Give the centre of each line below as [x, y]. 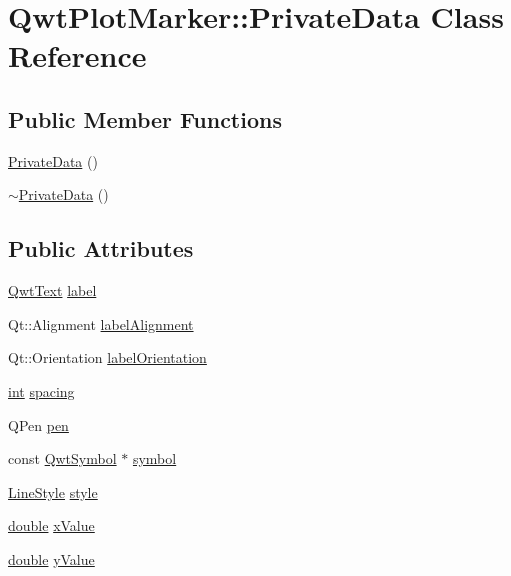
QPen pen [38, 424]
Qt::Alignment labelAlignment [101, 323]
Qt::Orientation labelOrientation [107, 357]
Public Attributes [101, 248]
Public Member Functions [145, 118]
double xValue [51, 525]
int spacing [41, 390]
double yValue [51, 558]
